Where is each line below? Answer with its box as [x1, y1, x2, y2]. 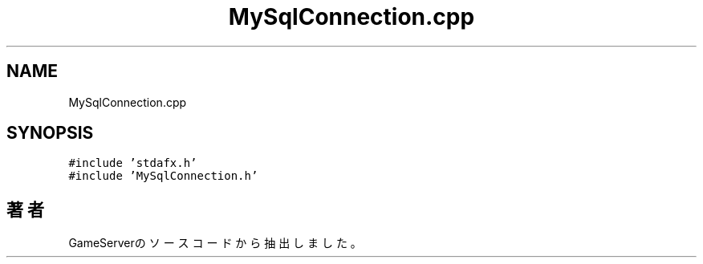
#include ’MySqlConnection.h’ [68, 169, 258, 183]
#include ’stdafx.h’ [68, 156, 197, 170]
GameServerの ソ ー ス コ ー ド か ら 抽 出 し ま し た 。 [68, 236, 362, 250]
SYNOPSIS [6, 123, 94, 144]
